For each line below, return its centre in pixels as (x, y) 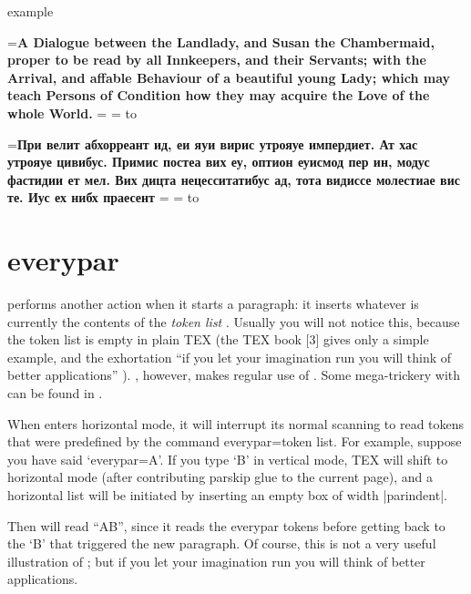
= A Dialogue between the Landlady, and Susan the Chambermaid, (221, 41)
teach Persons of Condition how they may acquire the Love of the (219, 95)
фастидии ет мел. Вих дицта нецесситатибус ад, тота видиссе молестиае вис (234, 179)
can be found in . (55, 393)
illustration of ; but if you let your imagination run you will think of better (216, 561)
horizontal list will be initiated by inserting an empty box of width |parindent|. (227, 495)
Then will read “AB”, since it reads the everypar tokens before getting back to (226, 525)
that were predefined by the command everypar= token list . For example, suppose (235, 441)
